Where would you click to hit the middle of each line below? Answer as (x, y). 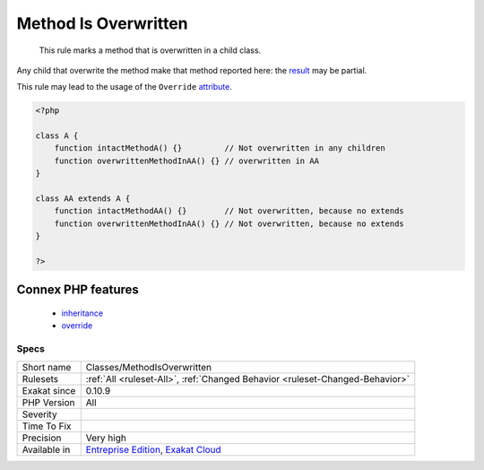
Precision (42, 438)
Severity (39, 414)
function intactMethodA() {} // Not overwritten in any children (220, 148)
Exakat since (49, 390)
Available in (46, 449)
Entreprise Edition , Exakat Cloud (153, 449)
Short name (47, 367)
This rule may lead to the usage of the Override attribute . (124, 87)
